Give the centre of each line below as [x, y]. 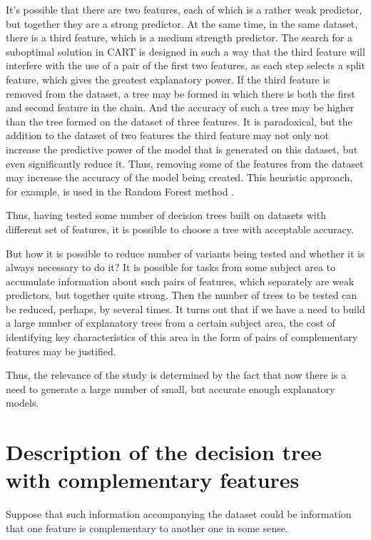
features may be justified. [61, 351]
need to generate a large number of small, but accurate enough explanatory [171, 388]
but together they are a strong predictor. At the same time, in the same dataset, [182, 23]
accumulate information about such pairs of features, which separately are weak [180, 281]
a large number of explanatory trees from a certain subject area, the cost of [171, 323]
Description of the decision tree [164, 452]
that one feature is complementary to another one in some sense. [147, 528]
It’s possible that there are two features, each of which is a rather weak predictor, [184, 9]
